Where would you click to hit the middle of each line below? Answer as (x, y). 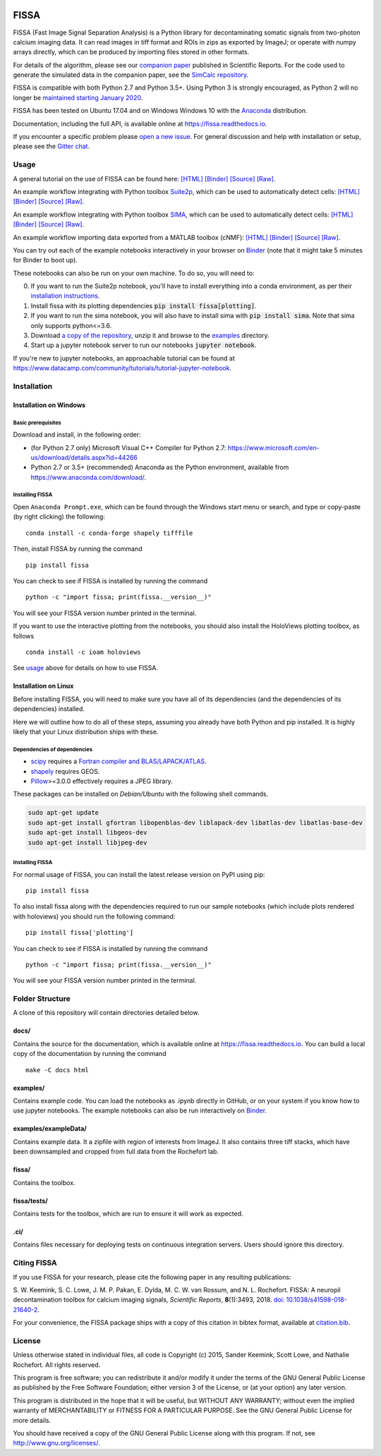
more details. (32, 1420)
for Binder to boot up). (45, 260)
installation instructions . (65, 296)
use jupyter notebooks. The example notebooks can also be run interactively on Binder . (140, 1110)
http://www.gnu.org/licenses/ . (56, 1443)
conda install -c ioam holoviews (83, 652)
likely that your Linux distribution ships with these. (86, 732)
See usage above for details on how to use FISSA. (86, 668)
